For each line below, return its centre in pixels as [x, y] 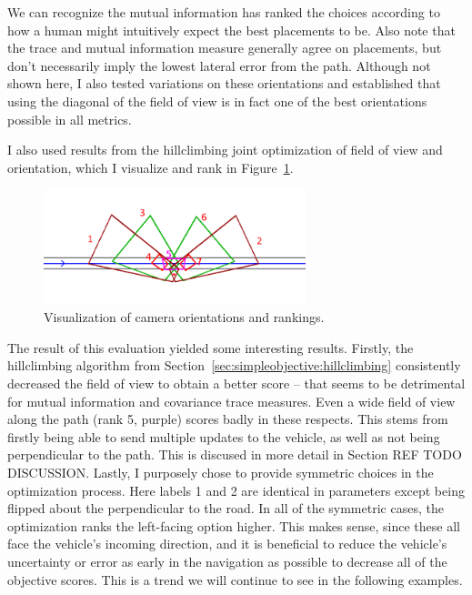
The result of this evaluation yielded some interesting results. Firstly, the [211, 347]
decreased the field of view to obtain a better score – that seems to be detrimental [236, 383]
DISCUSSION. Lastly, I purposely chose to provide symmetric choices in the [221, 472]
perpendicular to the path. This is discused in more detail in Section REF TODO [235, 454]
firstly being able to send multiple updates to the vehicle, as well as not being [224, 436]
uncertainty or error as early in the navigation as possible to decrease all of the [227, 561]
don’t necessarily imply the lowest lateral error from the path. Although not [219, 65]
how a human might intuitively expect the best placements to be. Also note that [231, 30]
